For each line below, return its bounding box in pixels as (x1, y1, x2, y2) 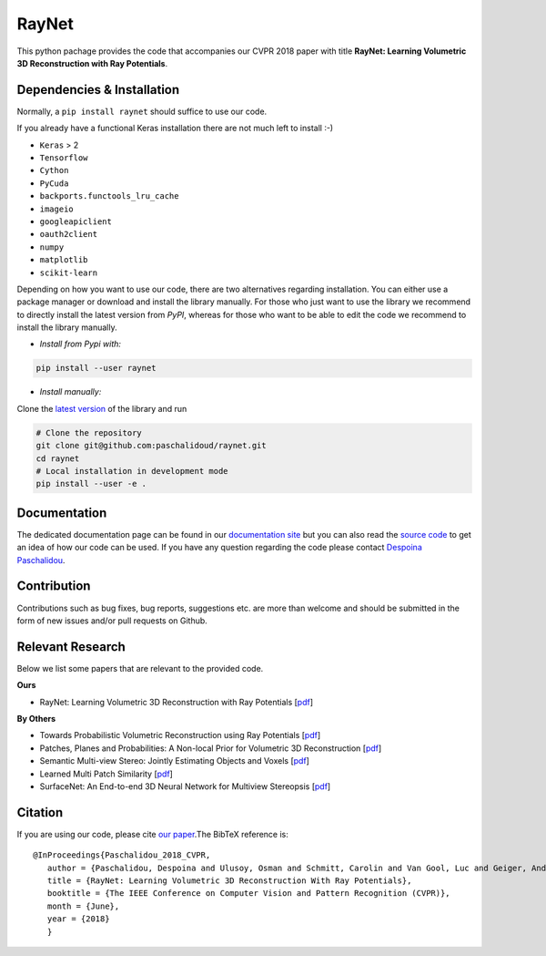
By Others (16, 714, 56, 725)
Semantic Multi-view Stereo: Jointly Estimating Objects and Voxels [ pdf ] (39, 756, 309, 766)
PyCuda (39, 178, 69, 189)
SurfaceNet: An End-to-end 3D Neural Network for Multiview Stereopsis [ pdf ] (39, 781, 331, 792)
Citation (16, 805, 64, 820)
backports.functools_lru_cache (39, 191, 179, 201)
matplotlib (39, 255, 88, 265)
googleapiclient (39, 216, 113, 227)
